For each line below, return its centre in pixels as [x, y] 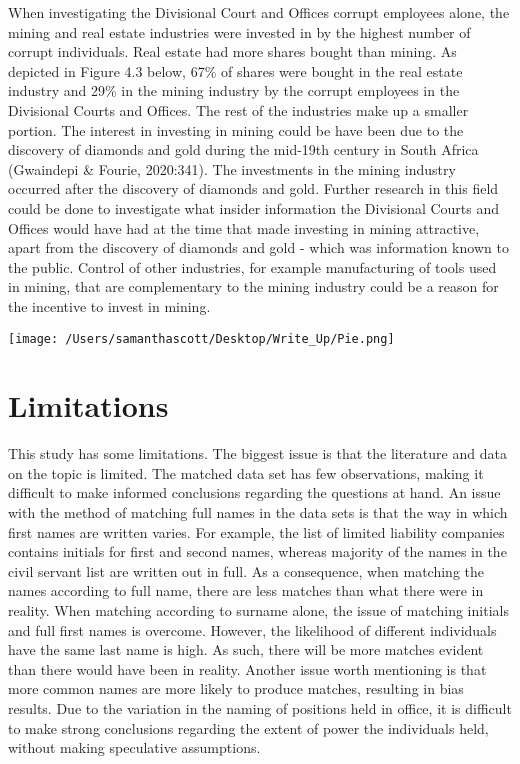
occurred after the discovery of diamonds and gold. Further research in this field [253, 188]
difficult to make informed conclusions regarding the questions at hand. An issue [254, 492]
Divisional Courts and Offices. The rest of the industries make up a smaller [238, 109]
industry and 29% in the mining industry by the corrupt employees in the [234, 90]
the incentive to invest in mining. [109, 305]
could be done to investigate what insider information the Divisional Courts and [254, 207]
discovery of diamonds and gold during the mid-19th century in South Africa [243, 149]
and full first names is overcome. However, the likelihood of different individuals [252, 629]
